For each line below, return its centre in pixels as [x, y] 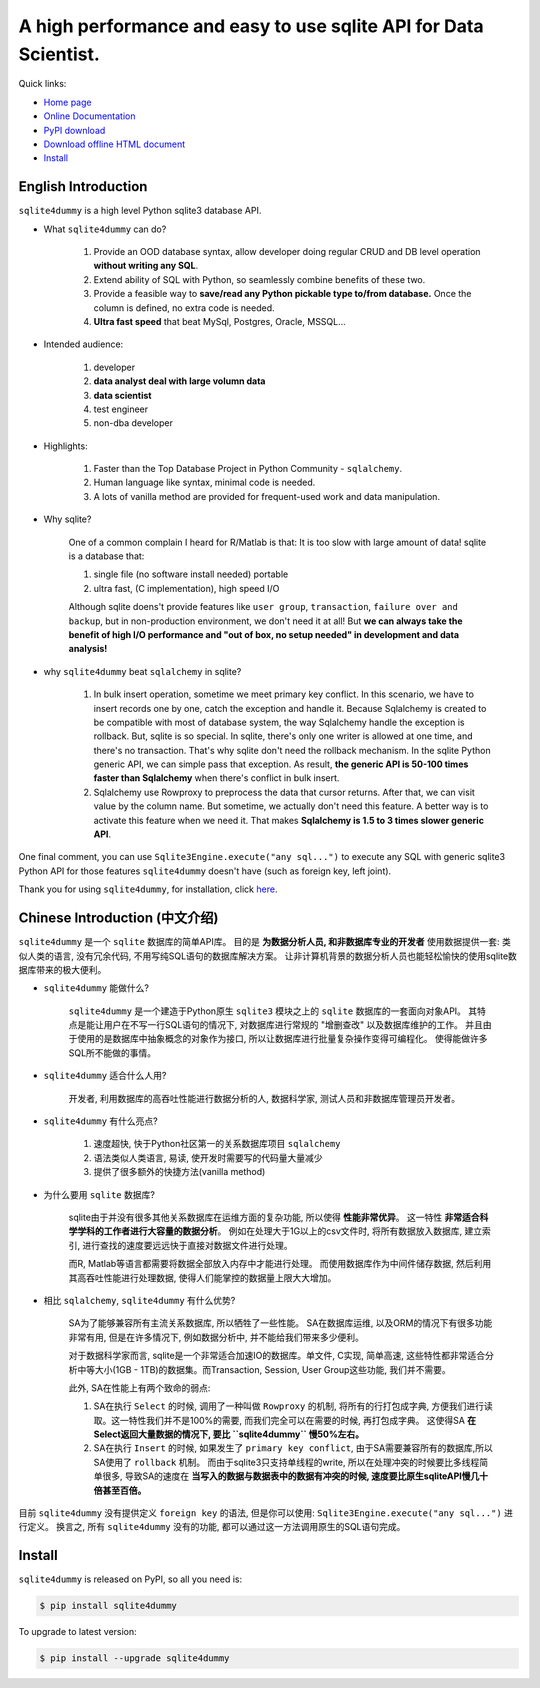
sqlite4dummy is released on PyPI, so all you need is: [130, 1579]
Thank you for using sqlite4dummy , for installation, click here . [148, 889]
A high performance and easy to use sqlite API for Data [251, 26]
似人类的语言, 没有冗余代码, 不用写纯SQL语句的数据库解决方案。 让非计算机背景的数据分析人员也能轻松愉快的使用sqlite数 [267, 956]
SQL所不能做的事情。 [112, 1052]
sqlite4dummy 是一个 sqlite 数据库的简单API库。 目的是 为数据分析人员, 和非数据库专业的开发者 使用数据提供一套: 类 [265, 942]
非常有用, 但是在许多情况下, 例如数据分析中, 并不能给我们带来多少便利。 [216, 1337]
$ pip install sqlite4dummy [108, 1606]
